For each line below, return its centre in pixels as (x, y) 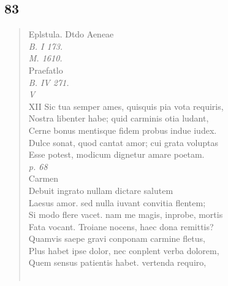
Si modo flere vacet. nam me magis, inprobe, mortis (126, 214)
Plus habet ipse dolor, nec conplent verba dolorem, (124, 250)
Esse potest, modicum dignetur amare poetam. (116, 154)
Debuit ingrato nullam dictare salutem (101, 190)
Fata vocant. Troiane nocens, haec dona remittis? (121, 226)
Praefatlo (46, 70)
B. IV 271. (49, 82)
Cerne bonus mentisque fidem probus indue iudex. (123, 130)
